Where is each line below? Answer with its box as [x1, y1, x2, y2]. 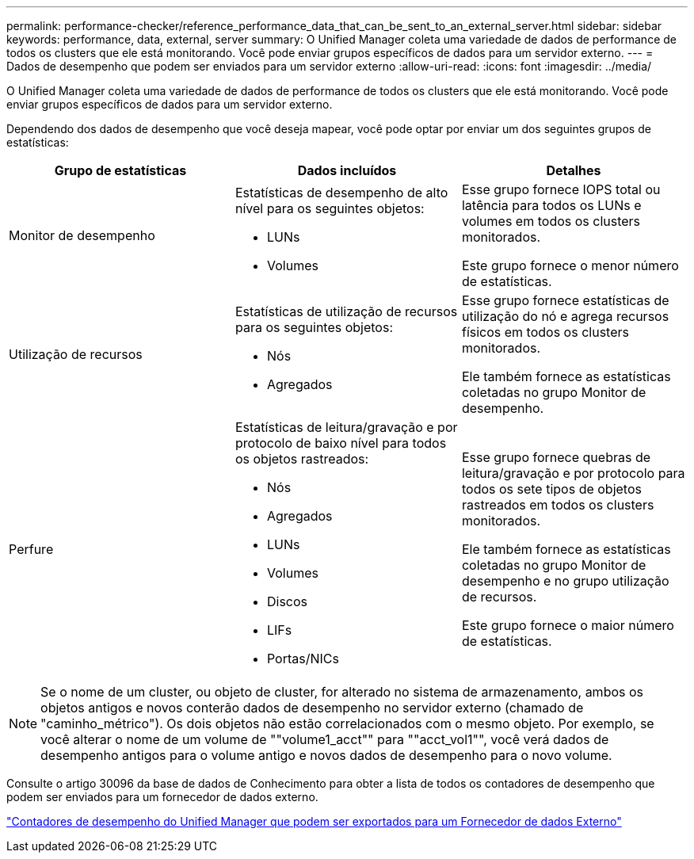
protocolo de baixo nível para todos [235, 435, 447, 451]
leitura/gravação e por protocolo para [461, 465, 685, 481]
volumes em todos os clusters [461, 213, 641, 229]
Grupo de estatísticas [54, 162, 187, 178]
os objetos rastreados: [235, 451, 369, 467]
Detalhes [546, 162, 601, 178]
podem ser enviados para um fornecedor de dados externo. [6, 790, 318, 804]
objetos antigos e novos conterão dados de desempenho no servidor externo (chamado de [40, 700, 584, 716]
